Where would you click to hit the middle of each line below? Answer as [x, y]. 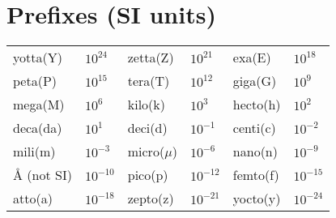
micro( [146, 152]
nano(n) [255, 152]
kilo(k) [146, 105]
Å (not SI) [43, 175]
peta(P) [35, 81]
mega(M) [39, 105]
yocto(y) [257, 199]
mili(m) [34, 152]
